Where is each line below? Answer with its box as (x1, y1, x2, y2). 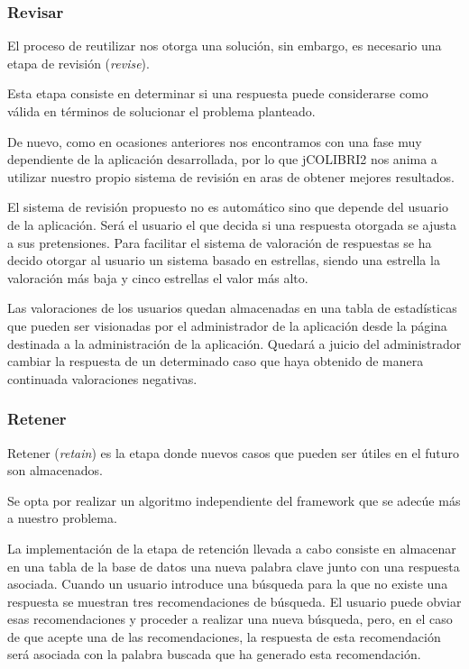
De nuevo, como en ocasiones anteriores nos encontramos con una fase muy (7, 132, 422, 151)
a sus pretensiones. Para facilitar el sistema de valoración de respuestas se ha (7, 233, 432, 252)
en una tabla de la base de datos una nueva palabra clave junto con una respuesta (7, 556, 460, 575)
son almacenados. (7, 461, 103, 480)
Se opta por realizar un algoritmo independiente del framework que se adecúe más (7, 490, 461, 509)
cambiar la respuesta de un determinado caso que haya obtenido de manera (7, 352, 424, 371)
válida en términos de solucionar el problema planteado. (7, 102, 316, 120)
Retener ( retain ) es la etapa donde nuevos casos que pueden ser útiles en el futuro (7, 443, 460, 462)
